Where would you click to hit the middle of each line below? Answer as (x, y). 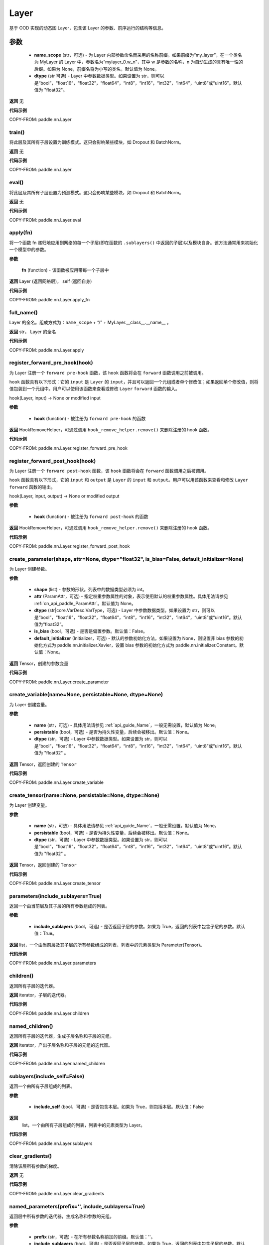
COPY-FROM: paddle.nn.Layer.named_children (57, 1064)
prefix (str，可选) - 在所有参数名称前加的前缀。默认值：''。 (95, 1237)
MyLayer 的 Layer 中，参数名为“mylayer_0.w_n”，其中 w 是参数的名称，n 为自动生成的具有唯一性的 (141, 62)
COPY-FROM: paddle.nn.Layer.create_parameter (59, 682)
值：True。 (45, 933)
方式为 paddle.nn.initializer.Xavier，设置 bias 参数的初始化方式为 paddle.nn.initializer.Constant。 (141, 645)
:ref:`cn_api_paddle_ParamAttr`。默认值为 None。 (85, 603)
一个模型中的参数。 (29, 249)
